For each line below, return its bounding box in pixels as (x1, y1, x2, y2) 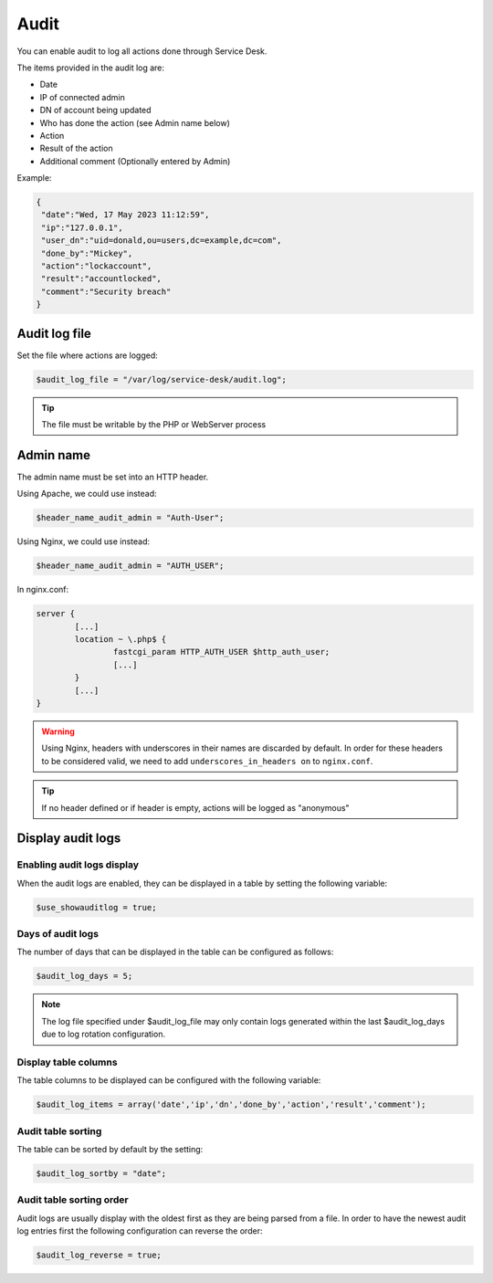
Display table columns (16, 1056, 118, 1068)
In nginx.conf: (16, 584, 69, 595)
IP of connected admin (39, 91, 125, 102)
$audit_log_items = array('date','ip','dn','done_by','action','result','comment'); (36, 1099, 426, 1109)
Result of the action (39, 142, 113, 154)
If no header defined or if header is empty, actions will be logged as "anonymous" (41, 802, 351, 813)
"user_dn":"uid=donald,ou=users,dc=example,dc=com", (41, 236, 282, 246)
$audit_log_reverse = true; (36, 1250, 162, 1260)
